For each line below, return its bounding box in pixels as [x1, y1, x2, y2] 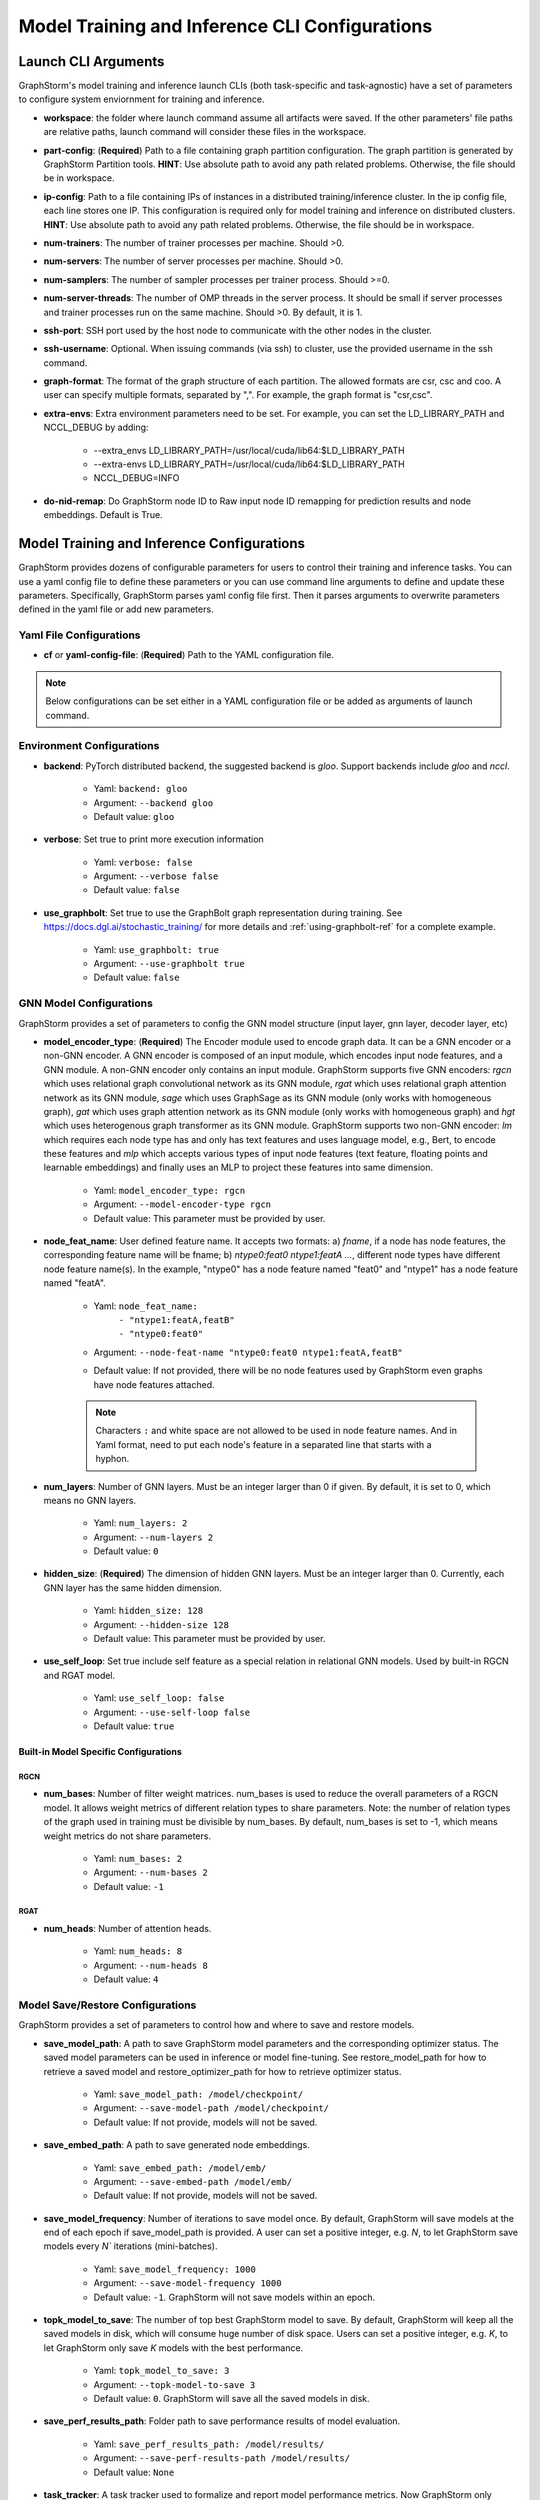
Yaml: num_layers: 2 [93, 1517, 188, 1529]
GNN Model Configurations [18, 996, 154, 1010]
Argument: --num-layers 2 [93, 1531, 214, 1543]
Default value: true [93, 1720, 175, 1732]
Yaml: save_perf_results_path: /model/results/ [93, 2438, 325, 2450]
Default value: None [93, 2466, 175, 2478]
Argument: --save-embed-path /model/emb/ [93, 2175, 293, 2187]
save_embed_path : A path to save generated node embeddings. [43, 2139, 310, 2151]
